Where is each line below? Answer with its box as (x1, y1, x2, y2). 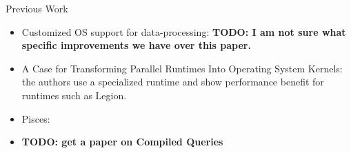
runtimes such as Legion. (21, 88, 127, 102)
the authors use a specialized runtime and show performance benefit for (21, 74, 324, 89)
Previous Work (6, 1, 68, 15)
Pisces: (21, 111, 50, 125)
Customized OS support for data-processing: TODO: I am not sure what (21, 24, 346, 39)
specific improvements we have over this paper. (21, 38, 251, 52)
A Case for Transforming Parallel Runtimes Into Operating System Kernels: (21, 61, 343, 75)
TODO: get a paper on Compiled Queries (21, 134, 223, 149)
